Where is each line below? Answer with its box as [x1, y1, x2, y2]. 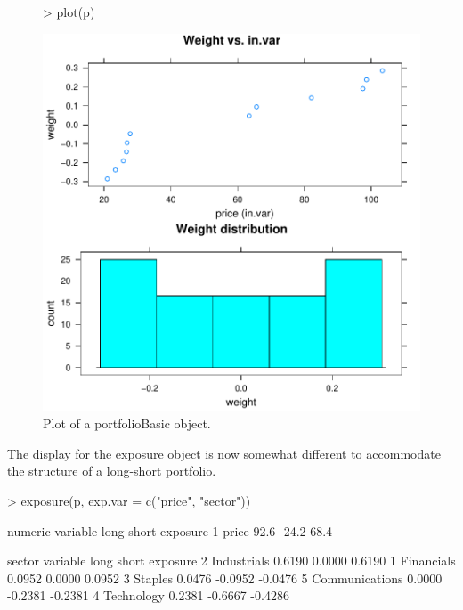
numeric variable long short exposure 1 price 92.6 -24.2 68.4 [7, 521, 333, 540]
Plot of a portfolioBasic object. [43, 414, 211, 433]
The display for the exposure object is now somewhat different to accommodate [7, 443, 441, 462]
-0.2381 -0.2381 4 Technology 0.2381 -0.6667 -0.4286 [7, 586, 289, 605]
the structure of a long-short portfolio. [7, 461, 216, 480]
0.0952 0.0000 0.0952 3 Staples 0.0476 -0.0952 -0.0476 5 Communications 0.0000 [7, 568, 443, 587]
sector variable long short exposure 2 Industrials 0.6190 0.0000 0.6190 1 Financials [7, 551, 456, 570]
